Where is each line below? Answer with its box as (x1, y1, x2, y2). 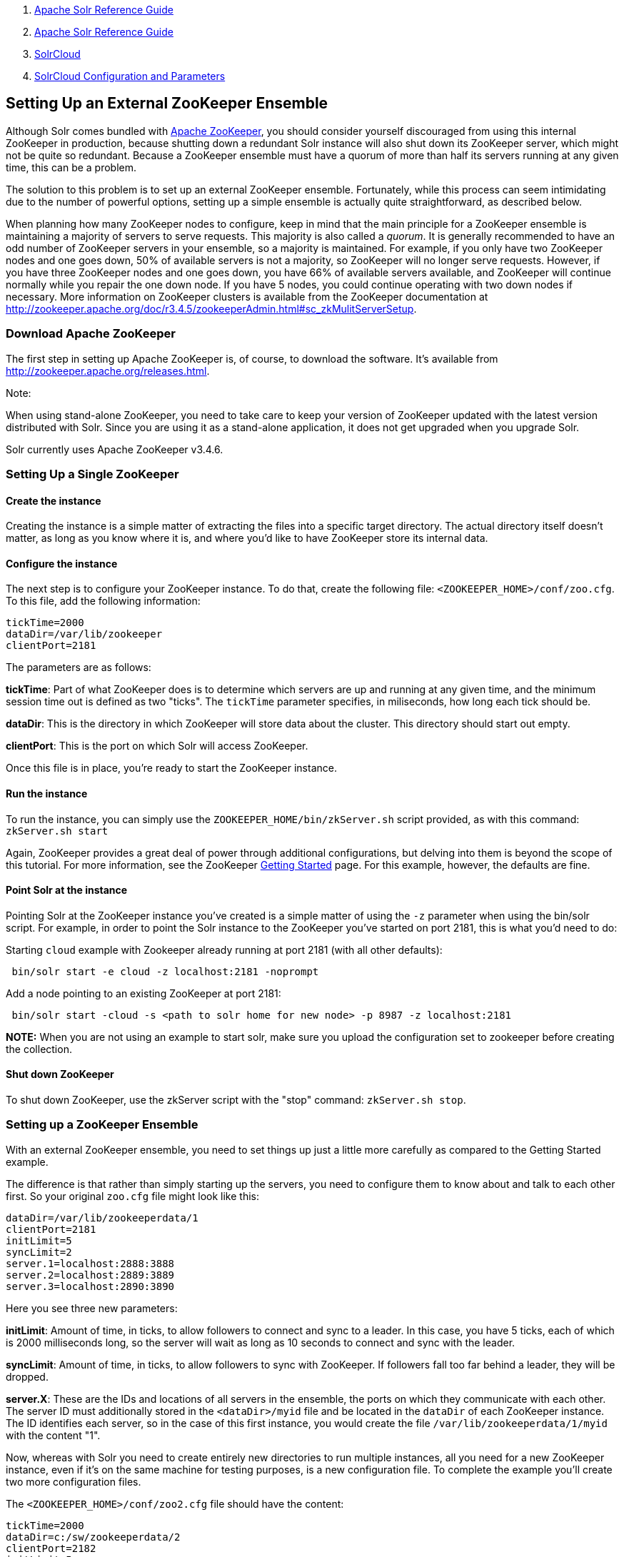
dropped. (6, 1370, 49, 1383)
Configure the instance (6, 557, 118, 570)
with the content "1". (6, 1428, 101, 1441)
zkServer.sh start (6, 825, 109, 837)
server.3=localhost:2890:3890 (6, 1280, 175, 1292)
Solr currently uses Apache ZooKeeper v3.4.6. (6, 443, 223, 455)
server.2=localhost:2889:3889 (6, 1269, 175, 1281)
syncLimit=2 (6, 1246, 72, 1258)
